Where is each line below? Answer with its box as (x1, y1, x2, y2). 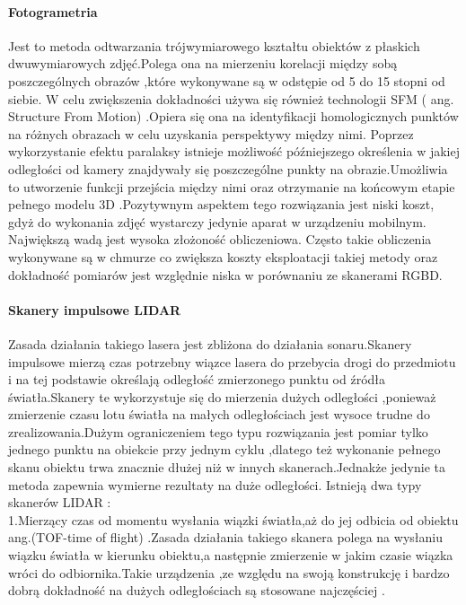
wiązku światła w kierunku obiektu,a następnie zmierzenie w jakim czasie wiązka (8, 546, 453, 565)
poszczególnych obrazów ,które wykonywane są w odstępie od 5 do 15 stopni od (8, 71, 445, 90)
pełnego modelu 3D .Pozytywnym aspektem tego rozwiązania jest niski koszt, (8, 195, 435, 214)
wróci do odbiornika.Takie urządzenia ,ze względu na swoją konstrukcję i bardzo (8, 563, 450, 582)
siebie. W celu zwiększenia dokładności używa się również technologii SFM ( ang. (8, 89, 454, 108)
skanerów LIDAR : (8, 493, 111, 512)
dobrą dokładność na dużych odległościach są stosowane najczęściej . (8, 581, 385, 600)
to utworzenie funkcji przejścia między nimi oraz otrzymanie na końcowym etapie (8, 177, 455, 196)
